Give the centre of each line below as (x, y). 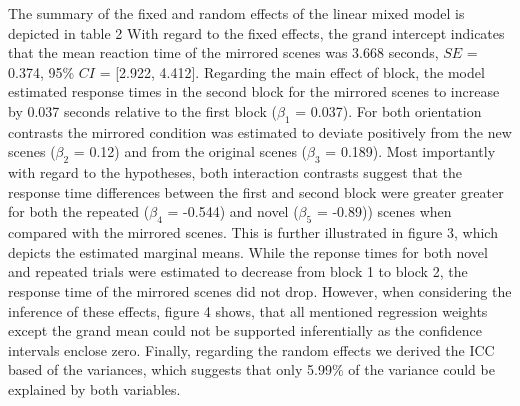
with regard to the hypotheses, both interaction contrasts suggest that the (235, 172)
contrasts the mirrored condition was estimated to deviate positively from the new (260, 131)
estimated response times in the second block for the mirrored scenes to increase (254, 91)
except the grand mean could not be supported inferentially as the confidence (245, 330)
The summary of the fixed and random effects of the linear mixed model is (236, 13)
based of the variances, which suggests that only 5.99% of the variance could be (251, 369)
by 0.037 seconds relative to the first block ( (143, 110)
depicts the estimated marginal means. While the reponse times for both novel (248, 251)
